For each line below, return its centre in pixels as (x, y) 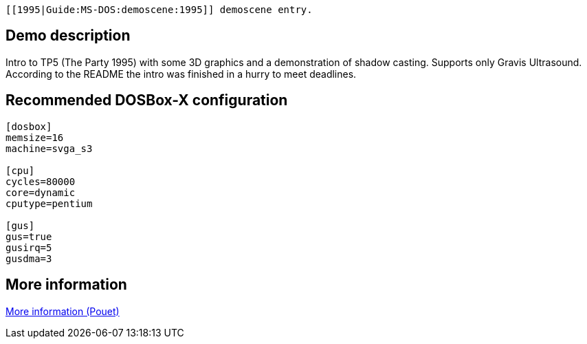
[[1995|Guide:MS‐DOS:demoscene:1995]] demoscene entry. (159, 10)
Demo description (68, 36)
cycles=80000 (41, 181)
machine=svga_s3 (49, 148)
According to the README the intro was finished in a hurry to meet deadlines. (181, 74)
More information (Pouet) (63, 311)
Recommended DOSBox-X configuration (147, 100)
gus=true (29, 236)
